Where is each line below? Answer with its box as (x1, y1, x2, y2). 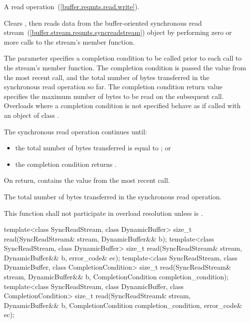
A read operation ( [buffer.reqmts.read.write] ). (4, 1, 139, 11)
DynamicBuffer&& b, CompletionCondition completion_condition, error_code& (4, 300, 242, 310)
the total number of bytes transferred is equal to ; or (15, 143, 171, 153)
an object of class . (4, 110, 59, 120)
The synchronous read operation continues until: (4, 126, 147, 136)
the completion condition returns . (15, 159, 117, 169)
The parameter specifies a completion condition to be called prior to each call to (4, 53, 242, 63)
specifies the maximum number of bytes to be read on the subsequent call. (4, 91, 224, 101)
